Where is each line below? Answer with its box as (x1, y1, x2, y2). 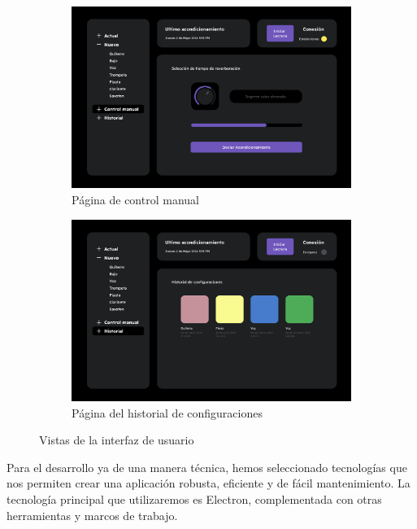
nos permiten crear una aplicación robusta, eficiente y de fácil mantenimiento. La (7, 474, 410, 492)
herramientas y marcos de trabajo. (7, 506, 178, 523)
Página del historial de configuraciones (72, 404, 263, 421)
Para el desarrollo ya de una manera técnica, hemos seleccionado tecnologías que (7, 458, 407, 475)
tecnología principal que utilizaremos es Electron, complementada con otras (7, 490, 382, 507)
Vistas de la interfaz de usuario (39, 431, 194, 448)
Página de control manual (72, 190, 199, 208)
